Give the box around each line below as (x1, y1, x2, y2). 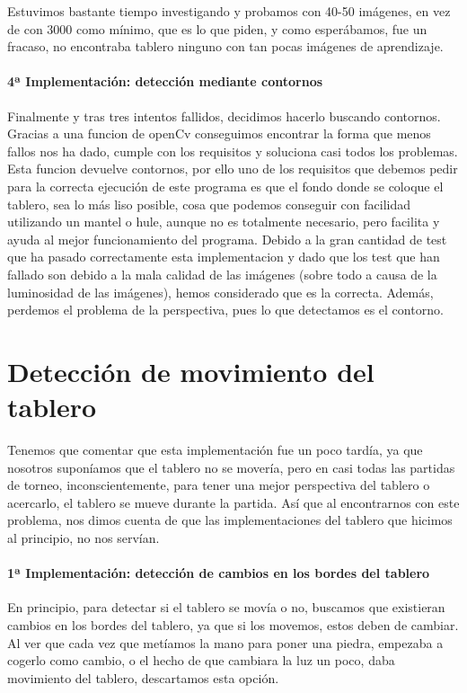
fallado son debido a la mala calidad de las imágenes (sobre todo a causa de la (7, 264, 437, 283)
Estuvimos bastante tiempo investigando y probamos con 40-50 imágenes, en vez (7, 2, 451, 20)
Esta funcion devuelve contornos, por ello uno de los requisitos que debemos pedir (7, 159, 458, 178)
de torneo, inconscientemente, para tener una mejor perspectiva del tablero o (7, 475, 430, 494)
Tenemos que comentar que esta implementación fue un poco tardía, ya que (7, 440, 423, 459)
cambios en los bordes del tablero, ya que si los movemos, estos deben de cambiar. (7, 615, 459, 634)
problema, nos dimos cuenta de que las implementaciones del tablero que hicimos (7, 511, 453, 529)
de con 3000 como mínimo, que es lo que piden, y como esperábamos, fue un (7, 19, 427, 38)
